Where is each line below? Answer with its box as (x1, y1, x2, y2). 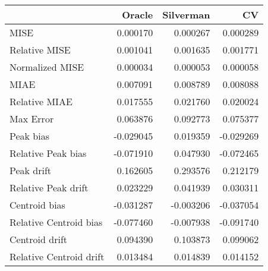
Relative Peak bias (10, 146, 87, 160)
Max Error (10, 112, 54, 125)
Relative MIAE (10, 94, 72, 108)
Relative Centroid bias (10, 215, 103, 229)
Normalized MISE (10, 60, 84, 74)
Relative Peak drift (10, 181, 89, 194)
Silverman (162, 8, 210, 21)
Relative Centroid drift (10, 250, 105, 263)
